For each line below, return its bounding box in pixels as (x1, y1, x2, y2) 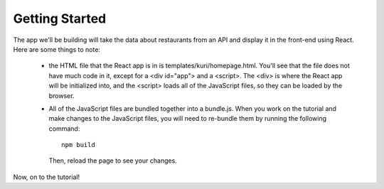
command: (48, 124, 80, 133)
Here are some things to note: (13, 45, 101, 53)
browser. (48, 91, 75, 99)
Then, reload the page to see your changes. (48, 156, 177, 165)
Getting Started (13, 11, 107, 26)
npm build (61, 141, 95, 149)
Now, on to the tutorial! (13, 173, 80, 181)
